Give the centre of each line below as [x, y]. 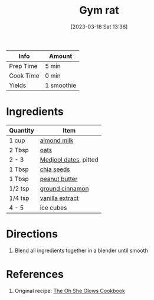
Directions [32, 234]
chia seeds [55, 169]
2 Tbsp [19, 150]
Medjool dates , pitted [69, 159]
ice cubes [53, 208]
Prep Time [23, 66]
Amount [61, 56]
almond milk [57, 140]
